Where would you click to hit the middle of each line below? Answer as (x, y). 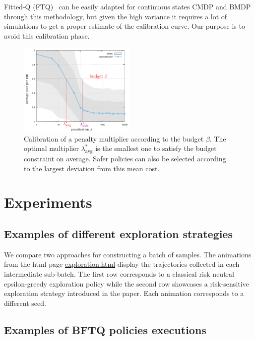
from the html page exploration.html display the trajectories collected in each (122, 264)
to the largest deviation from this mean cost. (92, 168)
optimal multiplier (51, 148)
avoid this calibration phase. (47, 35)
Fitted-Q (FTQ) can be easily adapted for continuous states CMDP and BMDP (127, 6)
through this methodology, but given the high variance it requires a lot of (116, 16)
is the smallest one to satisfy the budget (156, 148)
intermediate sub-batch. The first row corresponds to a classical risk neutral (119, 273)
